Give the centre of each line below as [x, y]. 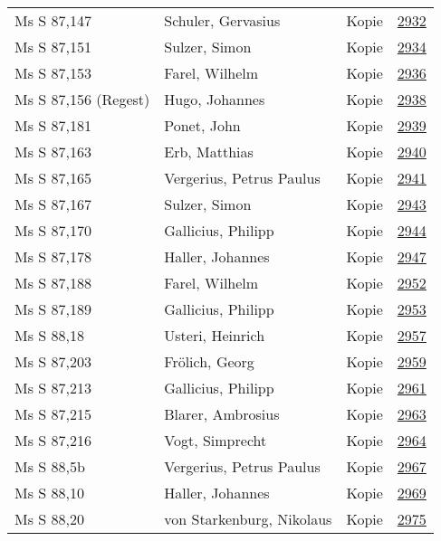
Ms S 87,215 [53, 414]
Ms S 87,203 [53, 361]
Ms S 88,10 [49, 493]
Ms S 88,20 [49, 519]
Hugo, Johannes [215, 99]
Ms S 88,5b [50, 466]
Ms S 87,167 [53, 204]
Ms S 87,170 [53, 230]
